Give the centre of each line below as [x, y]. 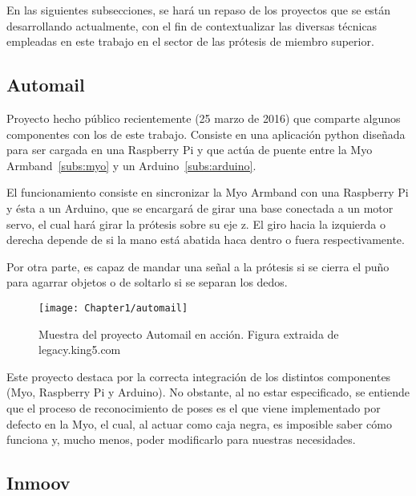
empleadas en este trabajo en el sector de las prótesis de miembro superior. [190, 41]
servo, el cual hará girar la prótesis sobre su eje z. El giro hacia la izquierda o [196, 224]
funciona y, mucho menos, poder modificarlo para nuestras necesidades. [181, 439]
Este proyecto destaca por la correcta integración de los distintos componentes [199, 376]
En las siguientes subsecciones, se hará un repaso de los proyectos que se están [199, 10]
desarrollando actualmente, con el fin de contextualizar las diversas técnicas [192, 25]
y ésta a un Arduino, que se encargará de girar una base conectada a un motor [200, 207]
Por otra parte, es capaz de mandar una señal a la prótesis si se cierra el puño [198, 266]
